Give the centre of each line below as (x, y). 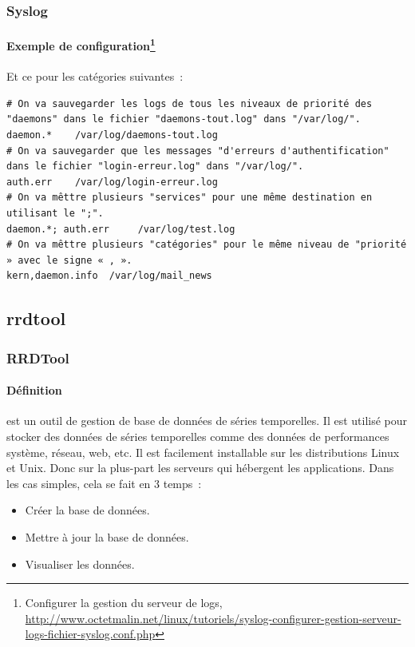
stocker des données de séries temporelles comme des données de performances (198, 437)
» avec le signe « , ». (69, 260)
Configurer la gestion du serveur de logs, (124, 603)
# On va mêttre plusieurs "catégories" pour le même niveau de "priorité (207, 245)
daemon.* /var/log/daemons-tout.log (112, 135)
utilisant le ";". (55, 214)
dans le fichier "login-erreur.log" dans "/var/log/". (155, 167)
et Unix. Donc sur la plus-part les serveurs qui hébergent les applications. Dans (200, 468)
